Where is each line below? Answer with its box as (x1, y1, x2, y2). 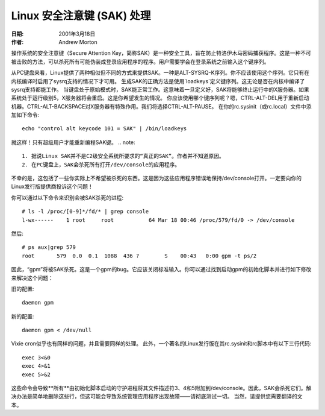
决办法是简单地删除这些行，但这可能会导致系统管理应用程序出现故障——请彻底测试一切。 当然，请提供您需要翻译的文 (11, 392, 303, 400)
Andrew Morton (58, 38, 97, 45)
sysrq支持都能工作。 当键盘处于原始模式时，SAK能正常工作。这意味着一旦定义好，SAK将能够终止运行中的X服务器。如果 (11, 86, 309, 93)
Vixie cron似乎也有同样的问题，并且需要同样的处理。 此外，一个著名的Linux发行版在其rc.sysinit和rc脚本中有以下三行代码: (11, 340, 312, 347)
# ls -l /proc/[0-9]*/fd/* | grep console (22, 208, 149, 215)
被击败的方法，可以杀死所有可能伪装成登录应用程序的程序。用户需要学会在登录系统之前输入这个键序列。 (11, 58, 270, 65)
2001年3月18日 (58, 30, 96, 37)
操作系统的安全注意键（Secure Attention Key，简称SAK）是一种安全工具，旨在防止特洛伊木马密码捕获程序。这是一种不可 (11, 49, 311, 57)
